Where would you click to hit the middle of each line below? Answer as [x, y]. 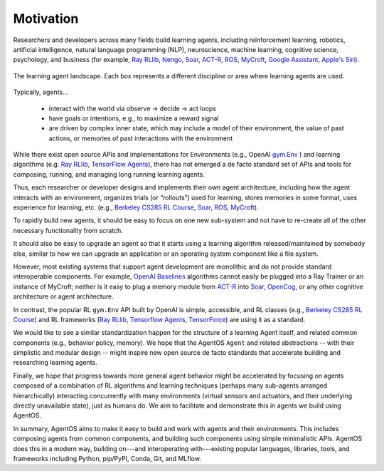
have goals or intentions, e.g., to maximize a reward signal [134, 118]
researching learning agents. [55, 363]
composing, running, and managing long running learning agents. [109, 174]
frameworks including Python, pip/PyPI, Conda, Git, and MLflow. [107, 459]
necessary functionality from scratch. [68, 230]
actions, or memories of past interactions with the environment [141, 138]
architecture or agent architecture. [63, 296]
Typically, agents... [41, 92]
